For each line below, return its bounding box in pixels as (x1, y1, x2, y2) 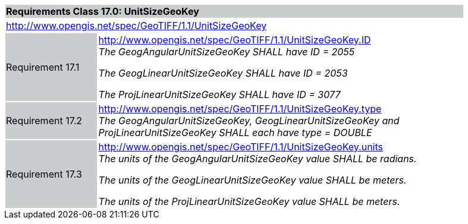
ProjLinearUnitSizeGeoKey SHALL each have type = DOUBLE (98, 127, 372, 138)
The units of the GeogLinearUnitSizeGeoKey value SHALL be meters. (98, 174, 407, 186)
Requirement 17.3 (6, 168, 82, 180)
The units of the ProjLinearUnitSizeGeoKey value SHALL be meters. (98, 195, 400, 207)
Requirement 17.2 (6, 115, 83, 127)
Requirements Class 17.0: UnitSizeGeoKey (6, 5, 199, 17)
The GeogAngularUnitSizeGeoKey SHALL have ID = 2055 (98, 46, 355, 58)
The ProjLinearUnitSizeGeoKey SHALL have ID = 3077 (98, 89, 341, 100)
